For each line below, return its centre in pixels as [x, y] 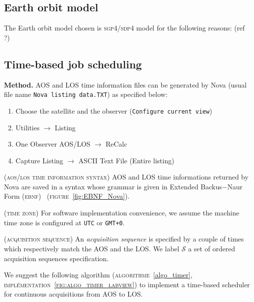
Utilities [28, 127]
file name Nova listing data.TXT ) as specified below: [86, 94]
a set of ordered [212, 248]
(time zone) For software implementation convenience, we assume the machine [122, 213]
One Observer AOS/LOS [53, 144]
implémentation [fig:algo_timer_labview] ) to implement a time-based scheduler [127, 284]
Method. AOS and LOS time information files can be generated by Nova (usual [125, 84]
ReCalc [116, 144]
